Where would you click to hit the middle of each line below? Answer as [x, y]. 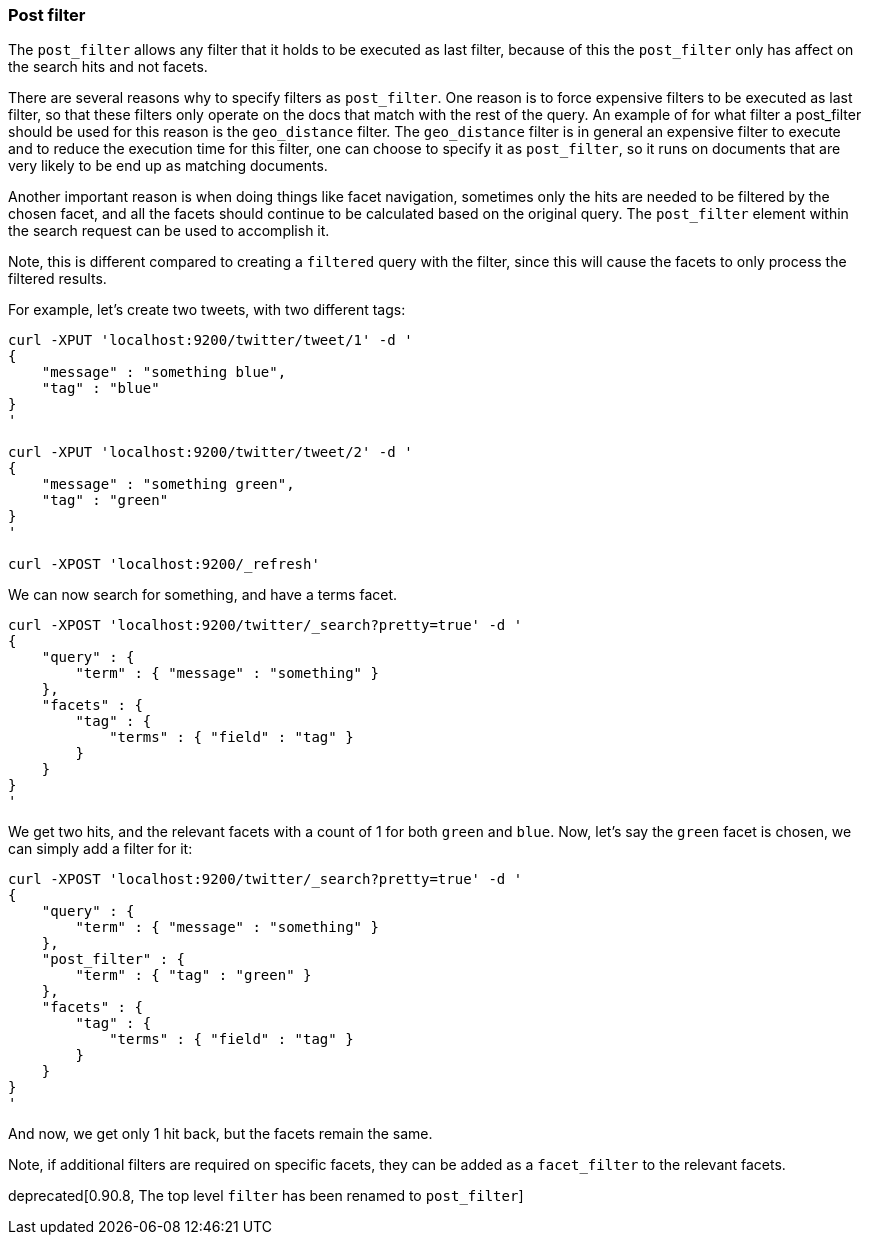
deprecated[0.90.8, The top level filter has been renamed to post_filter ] [266, 1196]
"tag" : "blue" [100, 388]
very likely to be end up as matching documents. [168, 166]
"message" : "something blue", [164, 372]
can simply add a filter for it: [100, 849]
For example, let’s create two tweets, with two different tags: [207, 310]
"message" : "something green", [168, 484]
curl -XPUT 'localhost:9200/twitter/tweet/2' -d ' [210, 452]
